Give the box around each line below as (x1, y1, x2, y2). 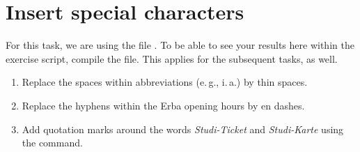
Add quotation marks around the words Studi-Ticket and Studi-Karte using (22, 121, 344, 136)
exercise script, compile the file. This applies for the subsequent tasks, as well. (6, 51, 338, 66)
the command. (22, 135, 83, 150)
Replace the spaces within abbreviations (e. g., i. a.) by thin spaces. (22, 75, 308, 89)
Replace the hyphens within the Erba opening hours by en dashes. (22, 98, 305, 112)
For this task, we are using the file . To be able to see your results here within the (6, 38, 354, 52)
